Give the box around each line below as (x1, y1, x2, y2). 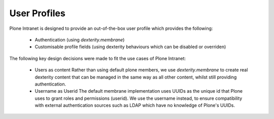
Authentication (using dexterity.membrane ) (35, 36, 125, 43)
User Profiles (9, 8, 65, 19)
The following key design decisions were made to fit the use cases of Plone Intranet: (9, 55, 186, 61)
